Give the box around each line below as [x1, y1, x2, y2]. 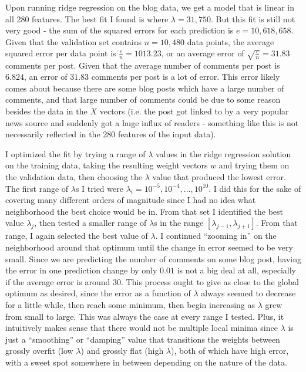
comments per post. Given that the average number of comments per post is [5, 59, 280, 71]
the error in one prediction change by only [5, 264, 157, 276]
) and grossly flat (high [80, 344, 164, 357]
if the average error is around [5, 275, 110, 288]
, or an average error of [161, 47, 244, 59]
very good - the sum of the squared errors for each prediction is [5, 24, 234, 36]
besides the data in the [5, 105, 88, 117]
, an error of [23, 70, 68, 83]
